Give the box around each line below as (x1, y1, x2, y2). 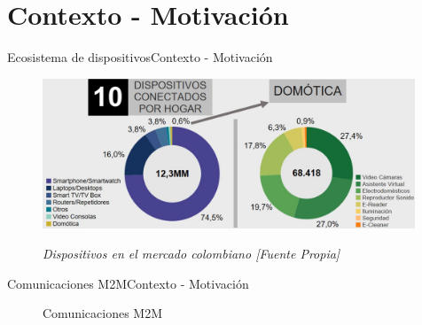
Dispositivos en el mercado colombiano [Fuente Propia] (43, 244, 340, 263)
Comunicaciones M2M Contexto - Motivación (7, 274, 249, 292)
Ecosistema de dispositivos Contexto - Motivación (7, 48, 273, 66)
